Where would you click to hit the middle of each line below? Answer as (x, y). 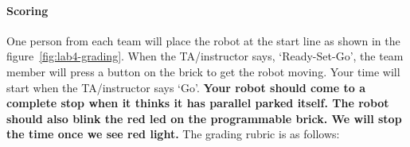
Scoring (27, 10)
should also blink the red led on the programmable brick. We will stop (204, 118)
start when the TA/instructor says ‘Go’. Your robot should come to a (186, 87)
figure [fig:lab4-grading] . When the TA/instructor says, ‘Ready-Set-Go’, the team (205, 56)
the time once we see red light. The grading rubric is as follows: (173, 134)
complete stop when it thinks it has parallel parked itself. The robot (198, 103)
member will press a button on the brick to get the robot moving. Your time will (203, 71)
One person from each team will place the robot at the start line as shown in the (203, 40)
